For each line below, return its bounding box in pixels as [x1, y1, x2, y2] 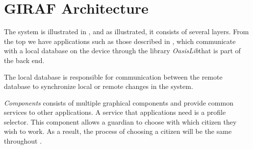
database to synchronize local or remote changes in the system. [4, 81, 193, 91]
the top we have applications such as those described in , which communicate [4, 36, 236, 46]
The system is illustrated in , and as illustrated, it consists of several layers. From [4, 26, 249, 37]
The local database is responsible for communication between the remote [4, 71, 223, 82]
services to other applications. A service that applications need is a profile [4, 107, 226, 117]
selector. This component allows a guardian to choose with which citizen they [4, 116, 237, 127]
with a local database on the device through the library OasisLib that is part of [4, 45, 241, 56]
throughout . [4, 136, 42, 146]
